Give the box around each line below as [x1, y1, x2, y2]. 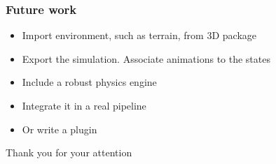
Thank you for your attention [6, 145, 132, 160]
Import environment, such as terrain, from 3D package [22, 28, 257, 43]
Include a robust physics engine [22, 75, 157, 89]
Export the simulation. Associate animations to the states [22, 51, 270, 66]
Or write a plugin [22, 121, 97, 136]
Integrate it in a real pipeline [22, 98, 146, 112]
